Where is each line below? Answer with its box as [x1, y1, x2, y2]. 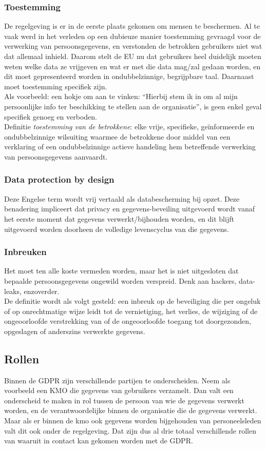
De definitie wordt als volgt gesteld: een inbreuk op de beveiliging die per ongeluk [4, 296, 261, 306]
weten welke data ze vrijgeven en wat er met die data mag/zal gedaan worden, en [4, 61, 261, 71]
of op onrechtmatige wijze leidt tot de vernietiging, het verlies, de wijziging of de [4, 305, 258, 316]
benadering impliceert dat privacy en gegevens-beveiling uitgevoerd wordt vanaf [4, 203, 255, 214]
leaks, [4, 285, 22, 296]
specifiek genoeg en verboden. [4, 111, 97, 122]
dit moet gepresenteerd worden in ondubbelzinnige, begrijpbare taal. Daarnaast [4, 71, 254, 82]
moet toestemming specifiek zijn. [4, 81, 107, 91]
